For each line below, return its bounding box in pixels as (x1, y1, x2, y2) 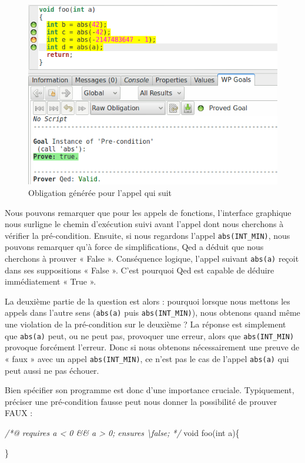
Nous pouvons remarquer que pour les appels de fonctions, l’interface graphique (5, 206, 291, 218)
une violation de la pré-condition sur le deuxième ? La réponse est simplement (5, 318, 286, 330)
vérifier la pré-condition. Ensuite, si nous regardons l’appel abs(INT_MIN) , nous (5, 229, 290, 241)
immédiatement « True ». (5, 275, 96, 288)
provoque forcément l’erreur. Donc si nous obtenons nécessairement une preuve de (5, 341, 300, 353)
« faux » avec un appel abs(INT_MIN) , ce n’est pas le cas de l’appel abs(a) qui (5, 352, 289, 364)
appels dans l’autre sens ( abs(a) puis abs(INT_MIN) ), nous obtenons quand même (5, 306, 300, 319)
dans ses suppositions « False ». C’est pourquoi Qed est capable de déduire (5, 263, 274, 276)
